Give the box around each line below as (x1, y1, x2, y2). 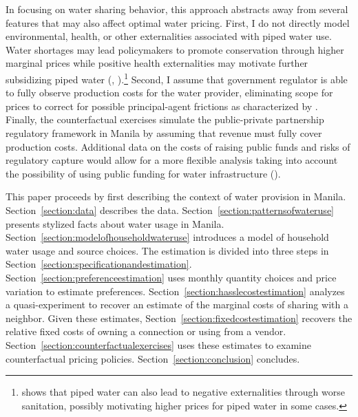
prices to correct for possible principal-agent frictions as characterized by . (6, 98, 318, 113)
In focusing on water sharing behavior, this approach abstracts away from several (6, 2, 348, 16)
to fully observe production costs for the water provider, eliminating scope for (6, 85, 333, 100)
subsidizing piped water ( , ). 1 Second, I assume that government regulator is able (6, 69, 348, 86)
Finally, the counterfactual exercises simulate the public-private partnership (6, 112, 324, 127)
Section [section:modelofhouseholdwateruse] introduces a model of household (6, 230, 329, 244)
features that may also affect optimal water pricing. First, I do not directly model (6, 15, 350, 30)
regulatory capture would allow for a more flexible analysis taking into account (6, 153, 338, 167)
